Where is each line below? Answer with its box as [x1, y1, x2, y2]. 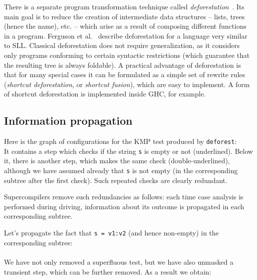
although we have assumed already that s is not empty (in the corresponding [4, 165, 238, 176]
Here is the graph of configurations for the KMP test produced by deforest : [4, 136, 237, 146]
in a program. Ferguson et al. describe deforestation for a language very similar [4, 30, 248, 41]
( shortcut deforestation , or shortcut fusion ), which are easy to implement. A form [4, 79, 250, 89]
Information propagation [4, 113, 133, 128]
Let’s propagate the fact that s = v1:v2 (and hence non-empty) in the [4, 228, 219, 238]
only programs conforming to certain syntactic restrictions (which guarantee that [4, 49, 250, 60]
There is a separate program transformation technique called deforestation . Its [4, 1, 245, 11]
